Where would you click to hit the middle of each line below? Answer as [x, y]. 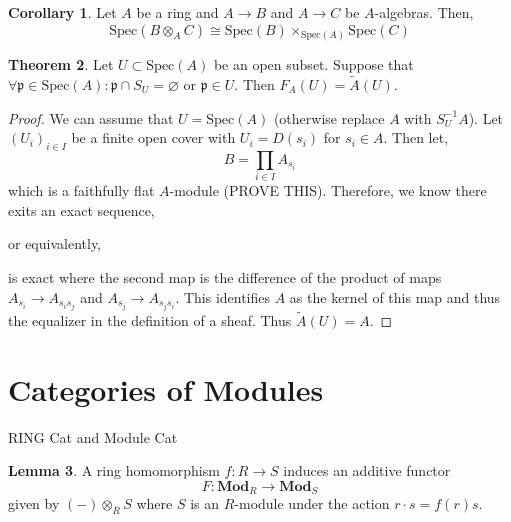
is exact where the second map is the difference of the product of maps [225, 277]
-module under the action [312, 503]
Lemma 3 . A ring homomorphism [114, 470]
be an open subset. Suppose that [313, 64]
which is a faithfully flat [81, 190]
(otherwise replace [329, 117]
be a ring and [177, 12]
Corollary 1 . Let [62, 12]
